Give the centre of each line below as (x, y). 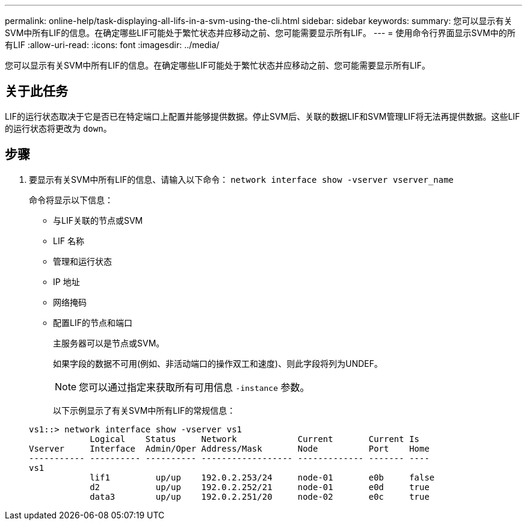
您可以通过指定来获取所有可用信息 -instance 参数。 (194, 387)
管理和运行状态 (82, 261)
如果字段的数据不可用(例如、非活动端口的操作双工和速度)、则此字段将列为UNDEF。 (218, 363)
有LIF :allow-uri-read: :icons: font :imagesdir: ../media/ (112, 45)
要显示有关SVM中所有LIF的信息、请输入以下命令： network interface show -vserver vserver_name (242, 179)
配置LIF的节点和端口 (93, 322)
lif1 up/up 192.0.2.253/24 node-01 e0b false (262, 477)
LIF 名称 (69, 241)
